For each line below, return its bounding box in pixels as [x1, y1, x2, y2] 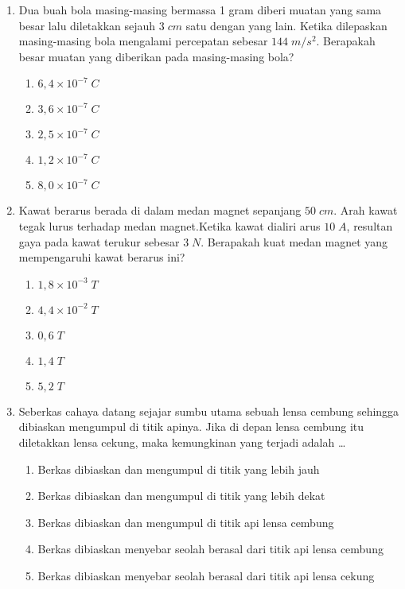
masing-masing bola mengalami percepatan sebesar [18, 33, 268, 49]
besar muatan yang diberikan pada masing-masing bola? [18, 48, 294, 64]
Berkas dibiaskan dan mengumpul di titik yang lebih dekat [37, 487, 325, 504]
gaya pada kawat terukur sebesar [18, 233, 180, 250]
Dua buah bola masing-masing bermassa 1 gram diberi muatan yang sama [18, 2, 382, 17]
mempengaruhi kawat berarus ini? [18, 249, 185, 265]
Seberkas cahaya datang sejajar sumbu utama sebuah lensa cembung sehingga [18, 402, 399, 419]
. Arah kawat [333, 202, 398, 219]
